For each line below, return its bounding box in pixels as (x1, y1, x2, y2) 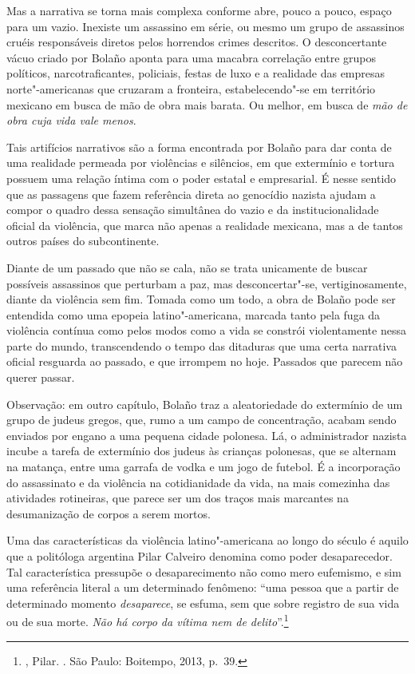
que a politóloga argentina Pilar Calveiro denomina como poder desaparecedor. (6, 548, 393, 564)
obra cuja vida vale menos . (6, 112, 136, 129)
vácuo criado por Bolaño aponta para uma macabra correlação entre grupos (6, 49, 376, 65)
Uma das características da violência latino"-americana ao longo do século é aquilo (6, 532, 409, 549)
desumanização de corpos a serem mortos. (6, 505, 211, 521)
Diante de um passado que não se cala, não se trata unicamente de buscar (6, 259, 368, 276)
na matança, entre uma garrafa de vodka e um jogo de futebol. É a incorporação (6, 458, 401, 475)
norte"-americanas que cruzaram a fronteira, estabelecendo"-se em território (6, 80, 376, 97)
